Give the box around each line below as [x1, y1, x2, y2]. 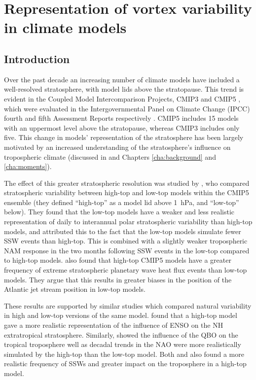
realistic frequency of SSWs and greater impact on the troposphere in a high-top [4, 358, 247, 369]
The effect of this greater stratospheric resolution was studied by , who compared [4, 177, 250, 188]
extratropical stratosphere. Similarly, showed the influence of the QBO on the [4, 329, 238, 340]
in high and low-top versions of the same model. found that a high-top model [4, 310, 237, 320]
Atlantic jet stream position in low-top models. [4, 284, 146, 294]
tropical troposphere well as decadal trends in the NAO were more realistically [4, 339, 241, 349]
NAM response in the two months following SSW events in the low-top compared [4, 245, 250, 255]
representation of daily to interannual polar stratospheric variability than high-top [4, 216, 253, 227]
